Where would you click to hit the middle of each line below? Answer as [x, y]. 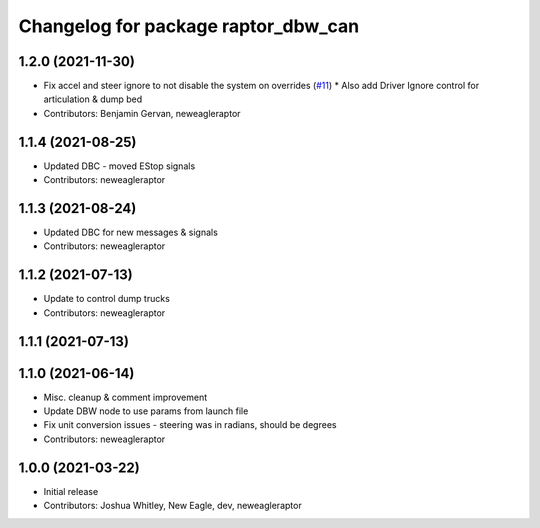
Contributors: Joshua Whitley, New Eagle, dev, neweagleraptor [172, 506]
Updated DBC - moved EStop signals [119, 166]
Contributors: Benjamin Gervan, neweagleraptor [142, 113]
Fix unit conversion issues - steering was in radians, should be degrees [190, 425]
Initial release [71, 491]
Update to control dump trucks [106, 299]
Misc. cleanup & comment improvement [125, 397]
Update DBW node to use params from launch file [146, 411]
